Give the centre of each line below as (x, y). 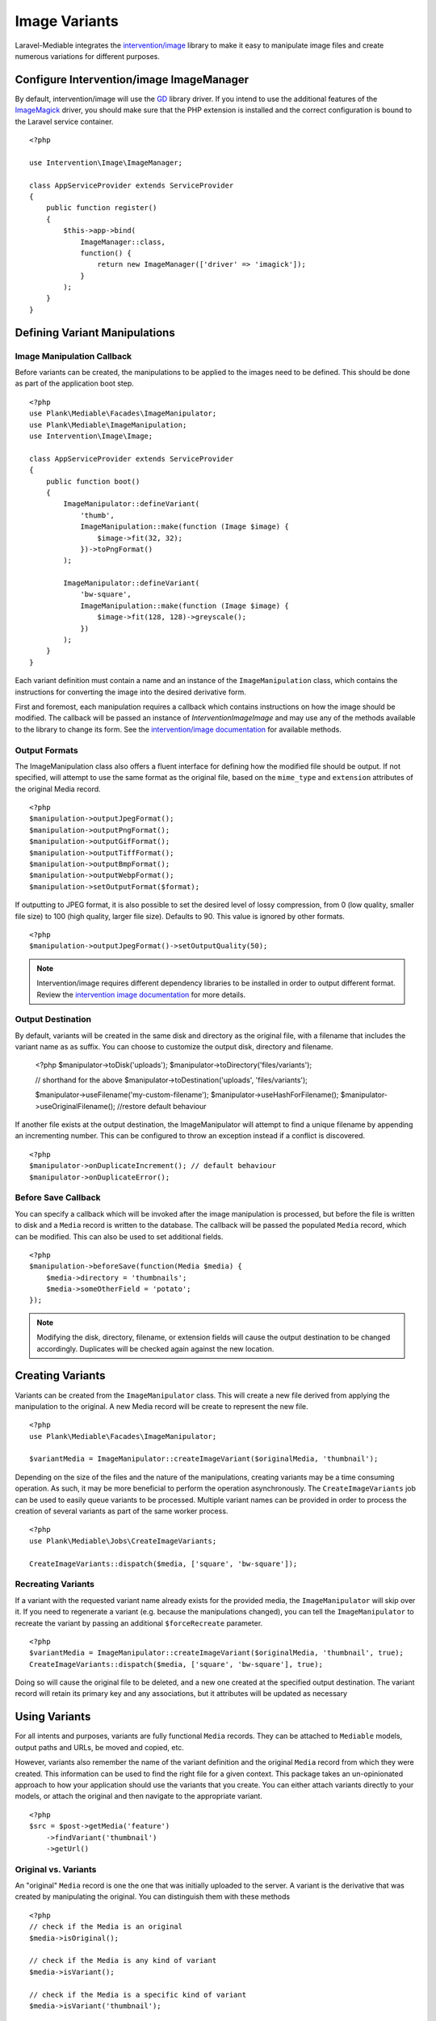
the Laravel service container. (64, 121)
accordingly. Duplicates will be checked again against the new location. (155, 1348)
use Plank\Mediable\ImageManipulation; (108, 425)
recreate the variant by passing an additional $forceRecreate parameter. (139, 1623)
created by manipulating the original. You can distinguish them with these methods (153, 1897)
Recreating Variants (55, 1584)
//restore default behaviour (162, 1106)
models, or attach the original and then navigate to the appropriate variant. (138, 1796)
